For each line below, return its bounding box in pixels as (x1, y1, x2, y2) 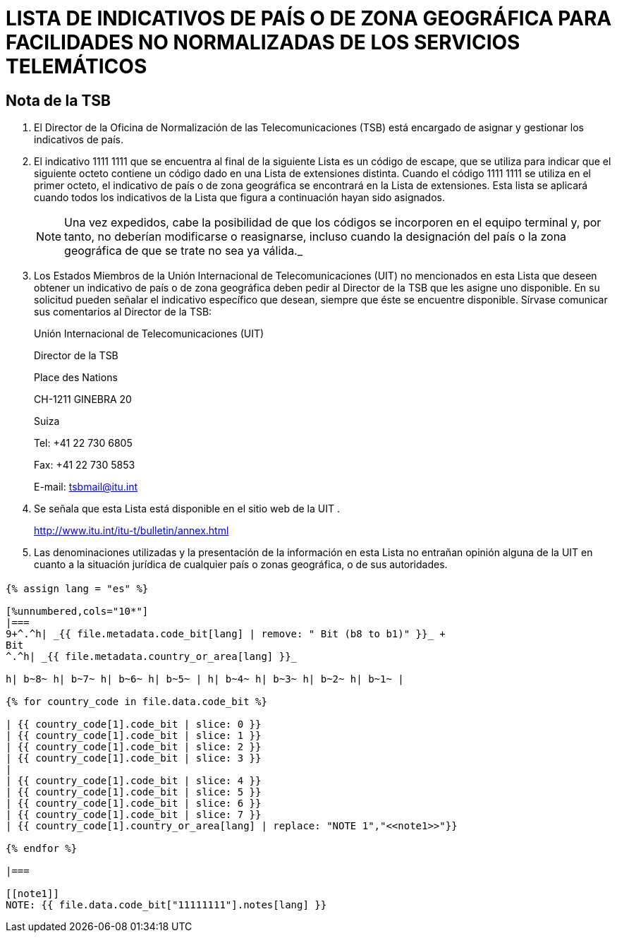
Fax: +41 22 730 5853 (34, 459, 135, 471)
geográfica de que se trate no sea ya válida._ (64, 243, 303, 258)
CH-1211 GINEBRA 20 (34, 393, 132, 406)
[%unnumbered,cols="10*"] (6, 605, 149, 617)
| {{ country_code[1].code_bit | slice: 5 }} (6, 786, 262, 798)
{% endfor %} (6, 842, 78, 854)
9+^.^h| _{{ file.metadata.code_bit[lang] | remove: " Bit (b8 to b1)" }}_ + (6, 627, 446, 639)
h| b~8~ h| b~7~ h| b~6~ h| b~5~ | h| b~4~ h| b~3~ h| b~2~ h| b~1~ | (6, 673, 404, 685)
